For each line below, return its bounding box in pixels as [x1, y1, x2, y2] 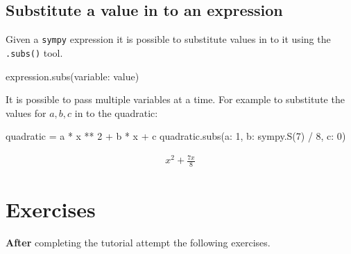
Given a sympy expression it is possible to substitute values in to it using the [6, 32, 331, 46]
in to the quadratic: [74, 105, 158, 120]
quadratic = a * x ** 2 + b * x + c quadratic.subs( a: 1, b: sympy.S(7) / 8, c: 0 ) [6, 129, 346, 143]
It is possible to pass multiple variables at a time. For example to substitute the [6, 92, 345, 107]
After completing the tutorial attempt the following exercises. [6, 235, 271, 250]
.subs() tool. [6, 45, 63, 60]
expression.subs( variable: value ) [6, 69, 139, 83]
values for [6, 105, 46, 120]
